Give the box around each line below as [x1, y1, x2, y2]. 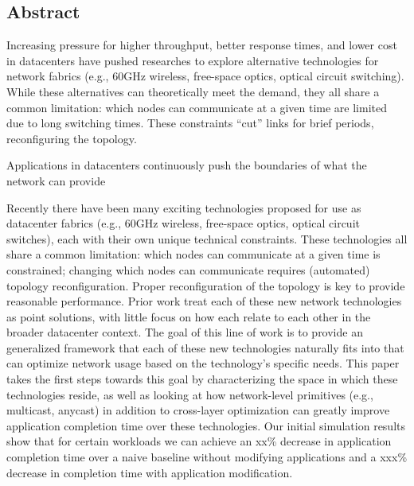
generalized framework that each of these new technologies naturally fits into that [6, 339, 404, 356]
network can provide [6, 172, 106, 189]
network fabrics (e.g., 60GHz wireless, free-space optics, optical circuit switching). [6, 68, 404, 84]
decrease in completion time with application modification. [6, 464, 293, 480]
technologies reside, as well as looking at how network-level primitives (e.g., [6, 386, 373, 402]
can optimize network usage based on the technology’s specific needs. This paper [6, 355, 400, 371]
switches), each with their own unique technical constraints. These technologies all [6, 230, 408, 247]
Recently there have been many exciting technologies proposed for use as [6, 199, 361, 216]
